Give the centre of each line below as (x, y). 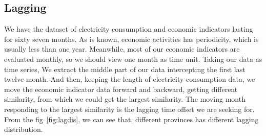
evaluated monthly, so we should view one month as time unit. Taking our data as (133, 59)
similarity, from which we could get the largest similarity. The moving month (125, 99)
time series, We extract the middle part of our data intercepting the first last (125, 69)
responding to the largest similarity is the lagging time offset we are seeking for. (129, 109)
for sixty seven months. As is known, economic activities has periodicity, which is (131, 39)
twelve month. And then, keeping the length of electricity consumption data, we (130, 79)
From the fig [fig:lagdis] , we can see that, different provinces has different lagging (131, 119)
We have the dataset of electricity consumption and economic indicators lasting (129, 29)
